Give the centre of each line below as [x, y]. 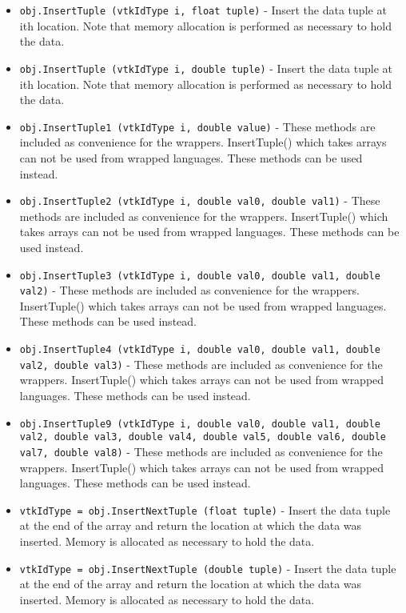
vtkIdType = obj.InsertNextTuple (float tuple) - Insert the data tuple [205, 509]
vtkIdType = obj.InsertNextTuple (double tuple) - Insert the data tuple [208, 568]
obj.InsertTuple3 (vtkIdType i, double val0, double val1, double [200, 276]
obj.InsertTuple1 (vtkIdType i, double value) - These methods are [197, 126]
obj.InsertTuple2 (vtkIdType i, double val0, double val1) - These [200, 200]
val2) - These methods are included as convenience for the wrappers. [189, 290]
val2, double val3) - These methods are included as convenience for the [201, 364]
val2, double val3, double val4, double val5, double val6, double [203, 437]
